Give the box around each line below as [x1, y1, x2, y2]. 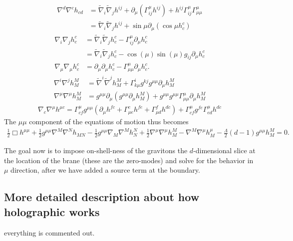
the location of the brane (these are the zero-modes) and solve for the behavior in [4, 155, 254, 165]
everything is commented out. [4, 227, 95, 238]
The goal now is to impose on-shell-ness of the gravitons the [4, 145, 188, 156]
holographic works [4, 204, 100, 219]
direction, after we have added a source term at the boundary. [10, 165, 200, 175]
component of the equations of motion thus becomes [29, 116, 189, 127]
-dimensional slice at [193, 145, 256, 156]
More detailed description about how [4, 189, 200, 205]
